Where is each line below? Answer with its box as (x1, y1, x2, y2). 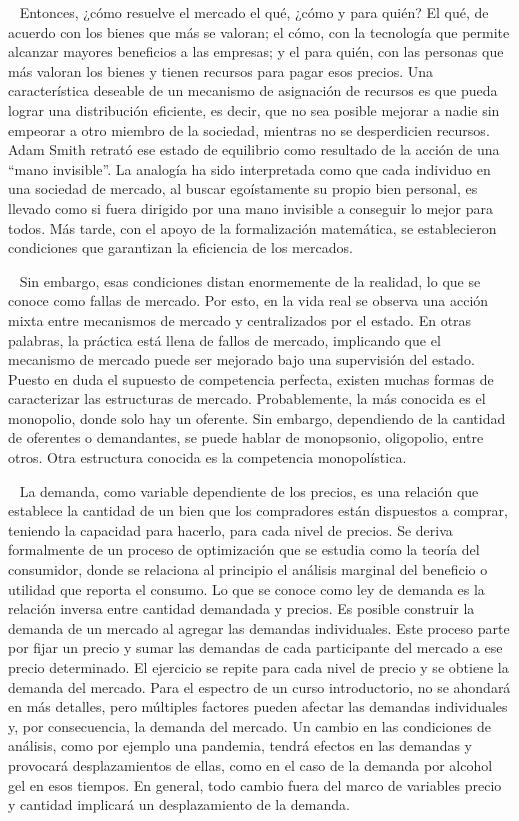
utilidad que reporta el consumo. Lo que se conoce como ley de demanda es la (8, 578, 485, 599)
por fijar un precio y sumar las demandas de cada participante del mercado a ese (8, 637, 503, 658)
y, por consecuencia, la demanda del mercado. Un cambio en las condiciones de (8, 715, 491, 736)
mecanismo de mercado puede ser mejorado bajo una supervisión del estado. (8, 349, 475, 370)
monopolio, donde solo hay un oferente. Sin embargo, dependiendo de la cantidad (8, 407, 506, 428)
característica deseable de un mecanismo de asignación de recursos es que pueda (8, 80, 498, 101)
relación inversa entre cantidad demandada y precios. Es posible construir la (8, 598, 475, 619)
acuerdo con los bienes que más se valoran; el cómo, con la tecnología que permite (8, 21, 510, 42)
